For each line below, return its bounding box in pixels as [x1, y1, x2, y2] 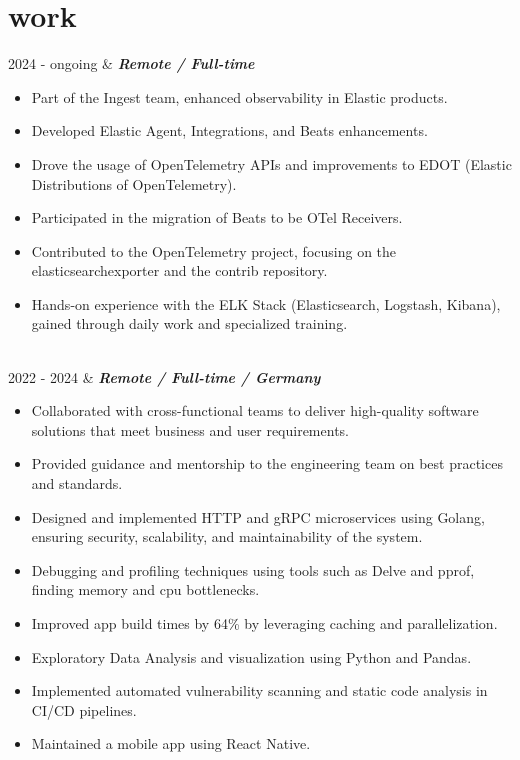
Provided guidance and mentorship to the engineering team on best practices [31, 453, 503, 474]
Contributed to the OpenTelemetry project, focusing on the [31, 240, 397, 261]
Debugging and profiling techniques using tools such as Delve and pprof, [31, 559, 475, 580]
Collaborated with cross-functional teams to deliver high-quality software [31, 400, 479, 421]
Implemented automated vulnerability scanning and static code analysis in [31, 680, 488, 701]
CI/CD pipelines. [31, 699, 137, 720]
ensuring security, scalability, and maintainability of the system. [31, 526, 423, 547]
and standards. [31, 473, 123, 494]
